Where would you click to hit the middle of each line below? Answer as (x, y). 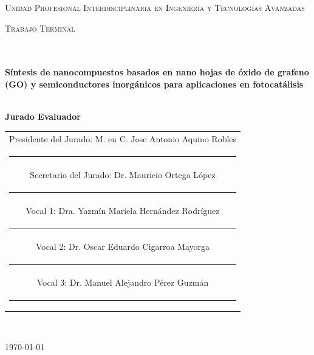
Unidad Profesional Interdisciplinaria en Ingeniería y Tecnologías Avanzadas (155, 7)
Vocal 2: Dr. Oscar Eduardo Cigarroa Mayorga (123, 246)
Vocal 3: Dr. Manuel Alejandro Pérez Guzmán (123, 282)
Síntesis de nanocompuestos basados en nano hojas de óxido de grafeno (157, 72)
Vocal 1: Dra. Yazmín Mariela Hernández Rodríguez (123, 210)
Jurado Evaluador (43, 116)
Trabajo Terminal (40, 28)
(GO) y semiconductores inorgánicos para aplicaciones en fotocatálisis (154, 84)
